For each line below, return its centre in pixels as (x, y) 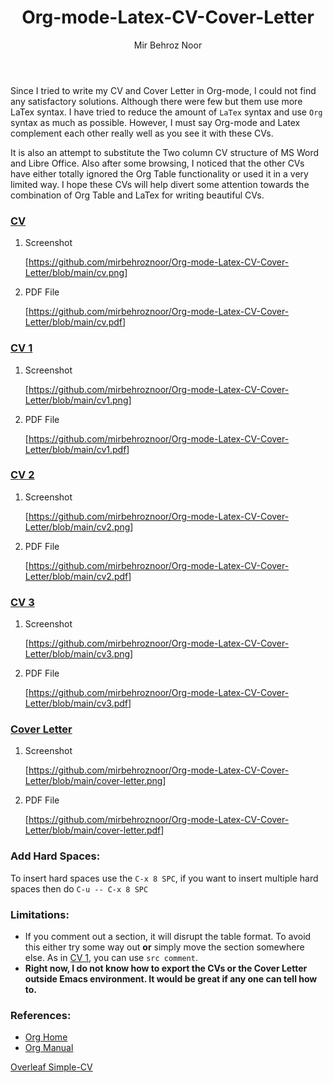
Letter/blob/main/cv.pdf (73, 322)
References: (41, 1015)
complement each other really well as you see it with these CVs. (142, 133)
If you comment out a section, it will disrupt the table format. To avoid (168, 937)
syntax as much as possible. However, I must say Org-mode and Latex (155, 122)
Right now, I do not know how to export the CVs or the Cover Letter (166, 968)
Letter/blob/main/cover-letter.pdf (93, 830)
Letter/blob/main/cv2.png (77, 527)
